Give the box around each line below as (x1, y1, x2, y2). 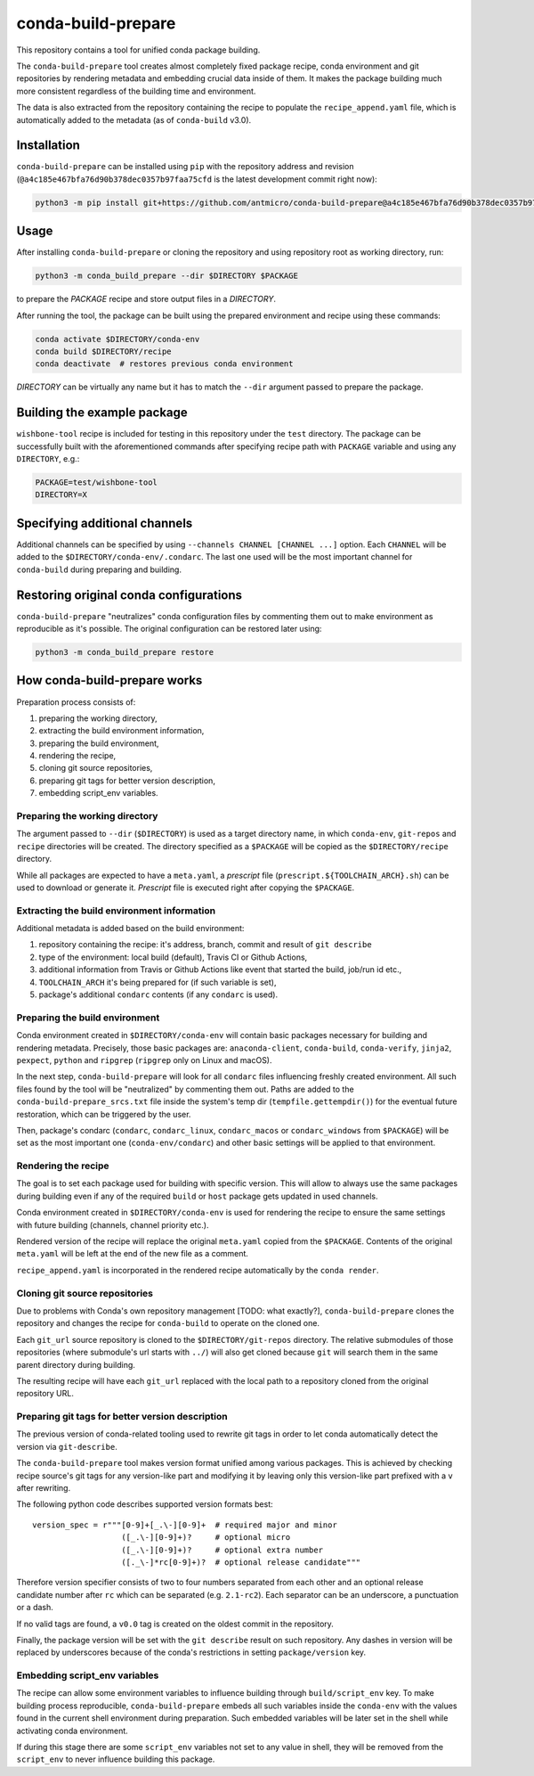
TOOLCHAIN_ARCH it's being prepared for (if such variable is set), (38, 977, 277, 987)
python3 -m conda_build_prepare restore (35, 647, 214, 658)
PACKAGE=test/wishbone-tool (35, 478, 158, 487)
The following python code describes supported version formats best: (16, 1499, 273, 1510)
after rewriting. (16, 1482, 71, 1493)
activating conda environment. (16, 1725, 128, 1736)
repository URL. (16, 1388, 75, 1399)
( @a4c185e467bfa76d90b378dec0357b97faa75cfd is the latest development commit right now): (16, 174, 377, 184)
